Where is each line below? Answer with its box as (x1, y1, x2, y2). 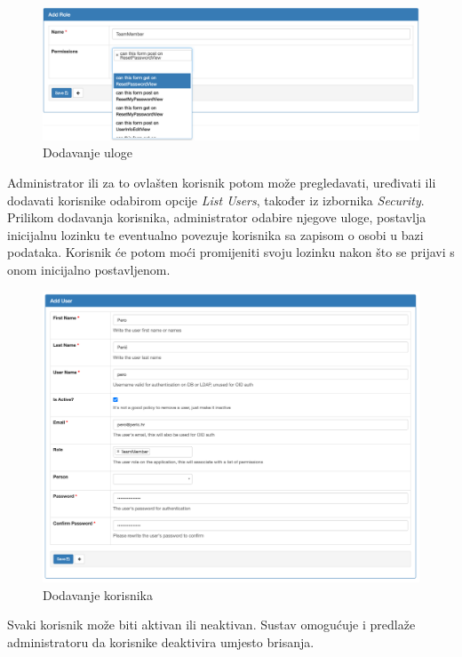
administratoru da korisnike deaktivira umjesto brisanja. (7, 632, 315, 651)
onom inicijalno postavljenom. (7, 260, 171, 279)
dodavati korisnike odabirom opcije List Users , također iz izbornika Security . (7, 190, 425, 209)
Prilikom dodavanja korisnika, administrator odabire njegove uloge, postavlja (7, 208, 426, 227)
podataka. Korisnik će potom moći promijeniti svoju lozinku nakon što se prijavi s (7, 243, 455, 261)
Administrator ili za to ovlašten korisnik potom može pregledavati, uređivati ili (7, 173, 436, 192)
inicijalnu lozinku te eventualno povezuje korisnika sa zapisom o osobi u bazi (7, 225, 424, 244)
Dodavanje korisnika (43, 585, 153, 604)
